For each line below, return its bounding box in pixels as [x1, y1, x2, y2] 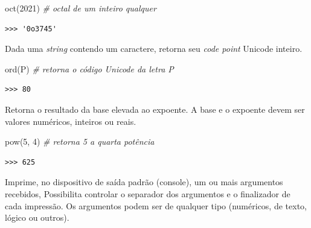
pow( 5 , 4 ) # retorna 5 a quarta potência [5, 135, 155, 148]
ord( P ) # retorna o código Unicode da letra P [5, 62, 174, 75]
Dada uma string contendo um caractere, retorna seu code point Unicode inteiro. [5, 42, 303, 55]
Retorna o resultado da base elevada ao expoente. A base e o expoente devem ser [5, 103, 305, 115]
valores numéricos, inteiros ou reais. [5, 115, 136, 127]
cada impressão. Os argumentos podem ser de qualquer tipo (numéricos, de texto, [5, 199, 307, 212]
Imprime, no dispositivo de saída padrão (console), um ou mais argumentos [5, 176, 283, 188]
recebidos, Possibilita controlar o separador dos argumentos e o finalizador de [5, 187, 290, 200]
